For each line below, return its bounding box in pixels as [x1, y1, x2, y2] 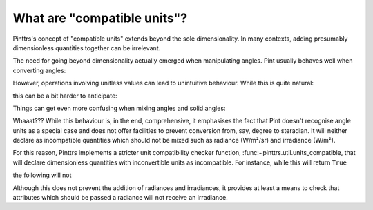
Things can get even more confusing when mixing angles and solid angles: [12, 104, 226, 112]
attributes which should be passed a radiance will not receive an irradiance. [12, 193, 228, 202]
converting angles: [12, 66, 66, 74]
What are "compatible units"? [12, 10, 188, 25]
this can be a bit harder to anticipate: [12, 92, 117, 100]
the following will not [12, 171, 72, 179]
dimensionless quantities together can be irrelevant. [12, 43, 161, 52]
